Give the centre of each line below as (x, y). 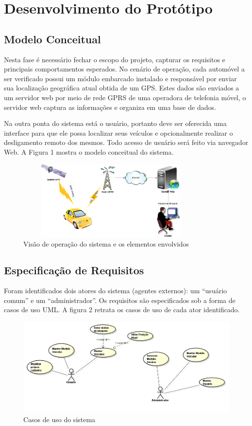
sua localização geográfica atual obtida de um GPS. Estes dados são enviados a (122, 88)
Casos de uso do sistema (59, 419)
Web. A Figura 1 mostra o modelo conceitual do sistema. (89, 151)
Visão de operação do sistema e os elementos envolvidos (106, 244)
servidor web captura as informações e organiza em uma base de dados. (110, 107)
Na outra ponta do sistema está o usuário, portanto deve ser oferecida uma (115, 123)
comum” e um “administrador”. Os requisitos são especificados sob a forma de (120, 300)
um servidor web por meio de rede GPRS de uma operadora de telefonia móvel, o (125, 97)
